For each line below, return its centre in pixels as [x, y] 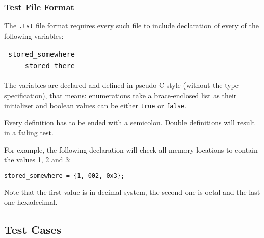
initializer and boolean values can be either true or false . [95, 105]
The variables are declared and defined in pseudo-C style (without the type [122, 85]
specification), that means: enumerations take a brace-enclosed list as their [121, 95]
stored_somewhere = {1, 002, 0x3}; [64, 176]
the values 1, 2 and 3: [38, 159]
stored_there [50, 66]
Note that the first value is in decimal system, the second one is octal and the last [132, 192]
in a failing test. [29, 132]
